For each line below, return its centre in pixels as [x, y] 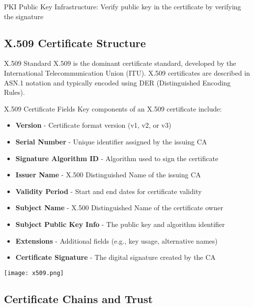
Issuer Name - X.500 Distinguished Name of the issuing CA [108, 175]
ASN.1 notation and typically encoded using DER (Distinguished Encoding [117, 82]
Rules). [14, 92]
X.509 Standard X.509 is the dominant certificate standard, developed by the [120, 63]
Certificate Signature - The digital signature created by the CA [115, 257]
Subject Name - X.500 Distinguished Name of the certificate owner [119, 208]
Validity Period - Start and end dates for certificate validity [109, 191]
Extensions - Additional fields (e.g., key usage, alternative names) [116, 240]
